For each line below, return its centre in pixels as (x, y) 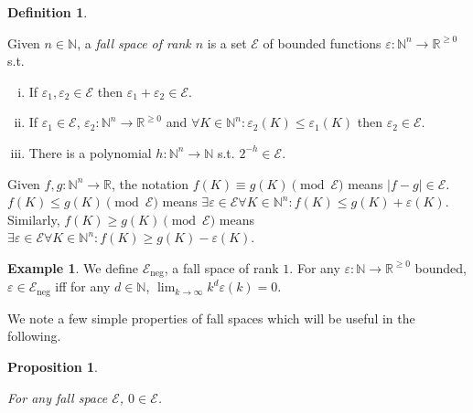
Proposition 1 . (53, 367)
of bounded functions (322, 42)
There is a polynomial (90, 152)
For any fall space (58, 397)
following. (34, 336)
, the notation (150, 183)
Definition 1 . (48, 12)
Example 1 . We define (73, 267)
